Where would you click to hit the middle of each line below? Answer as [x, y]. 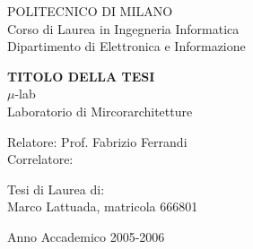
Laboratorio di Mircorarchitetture [100, 111]
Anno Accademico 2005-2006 [86, 236]
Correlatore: [40, 159]
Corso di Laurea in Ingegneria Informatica [123, 28]
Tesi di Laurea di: [56, 189]
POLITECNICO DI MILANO [90, 11]
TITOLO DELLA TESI [81, 76]
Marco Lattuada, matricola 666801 [103, 206]
